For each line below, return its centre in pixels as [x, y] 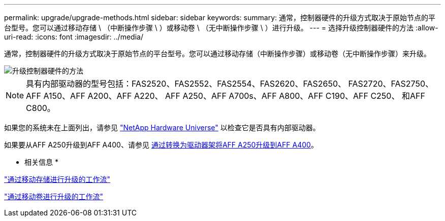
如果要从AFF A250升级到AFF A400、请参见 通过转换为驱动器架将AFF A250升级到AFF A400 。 [161, 145]
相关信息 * [41, 162]
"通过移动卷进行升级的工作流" [54, 196]
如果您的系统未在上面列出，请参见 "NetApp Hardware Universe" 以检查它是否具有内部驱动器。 [162, 127]
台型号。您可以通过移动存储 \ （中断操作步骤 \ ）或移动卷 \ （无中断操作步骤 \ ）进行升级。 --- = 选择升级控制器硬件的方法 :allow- [221, 28]
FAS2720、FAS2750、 [391, 84]
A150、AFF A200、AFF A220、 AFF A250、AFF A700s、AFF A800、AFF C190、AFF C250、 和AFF [234, 96]
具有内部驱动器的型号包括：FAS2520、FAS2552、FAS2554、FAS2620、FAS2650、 [186, 84]
